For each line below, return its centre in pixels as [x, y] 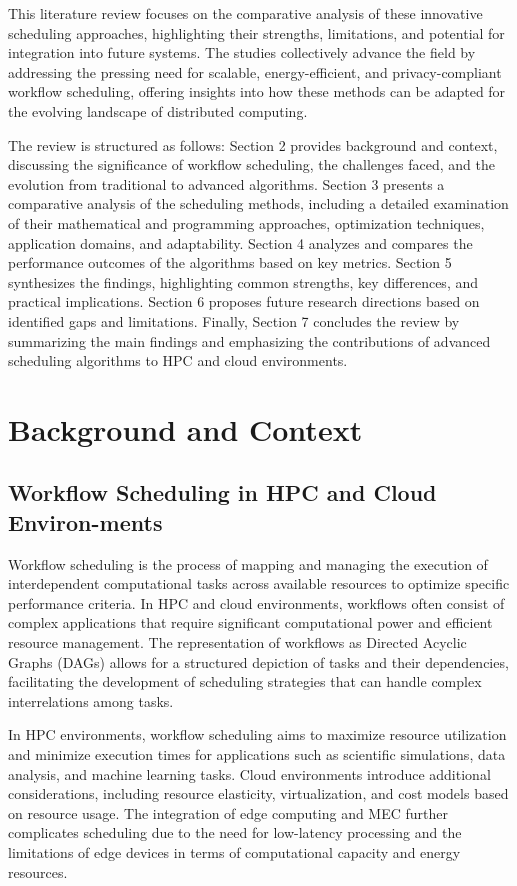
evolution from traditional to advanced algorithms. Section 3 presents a [226, 183]
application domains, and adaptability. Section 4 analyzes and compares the [240, 242]
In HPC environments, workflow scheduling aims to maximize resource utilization [257, 734]
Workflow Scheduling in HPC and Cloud [222, 492]
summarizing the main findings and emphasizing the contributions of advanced [249, 340]
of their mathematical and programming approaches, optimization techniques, [246, 222]
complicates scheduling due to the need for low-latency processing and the [235, 832]
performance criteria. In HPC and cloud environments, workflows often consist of [256, 602]
